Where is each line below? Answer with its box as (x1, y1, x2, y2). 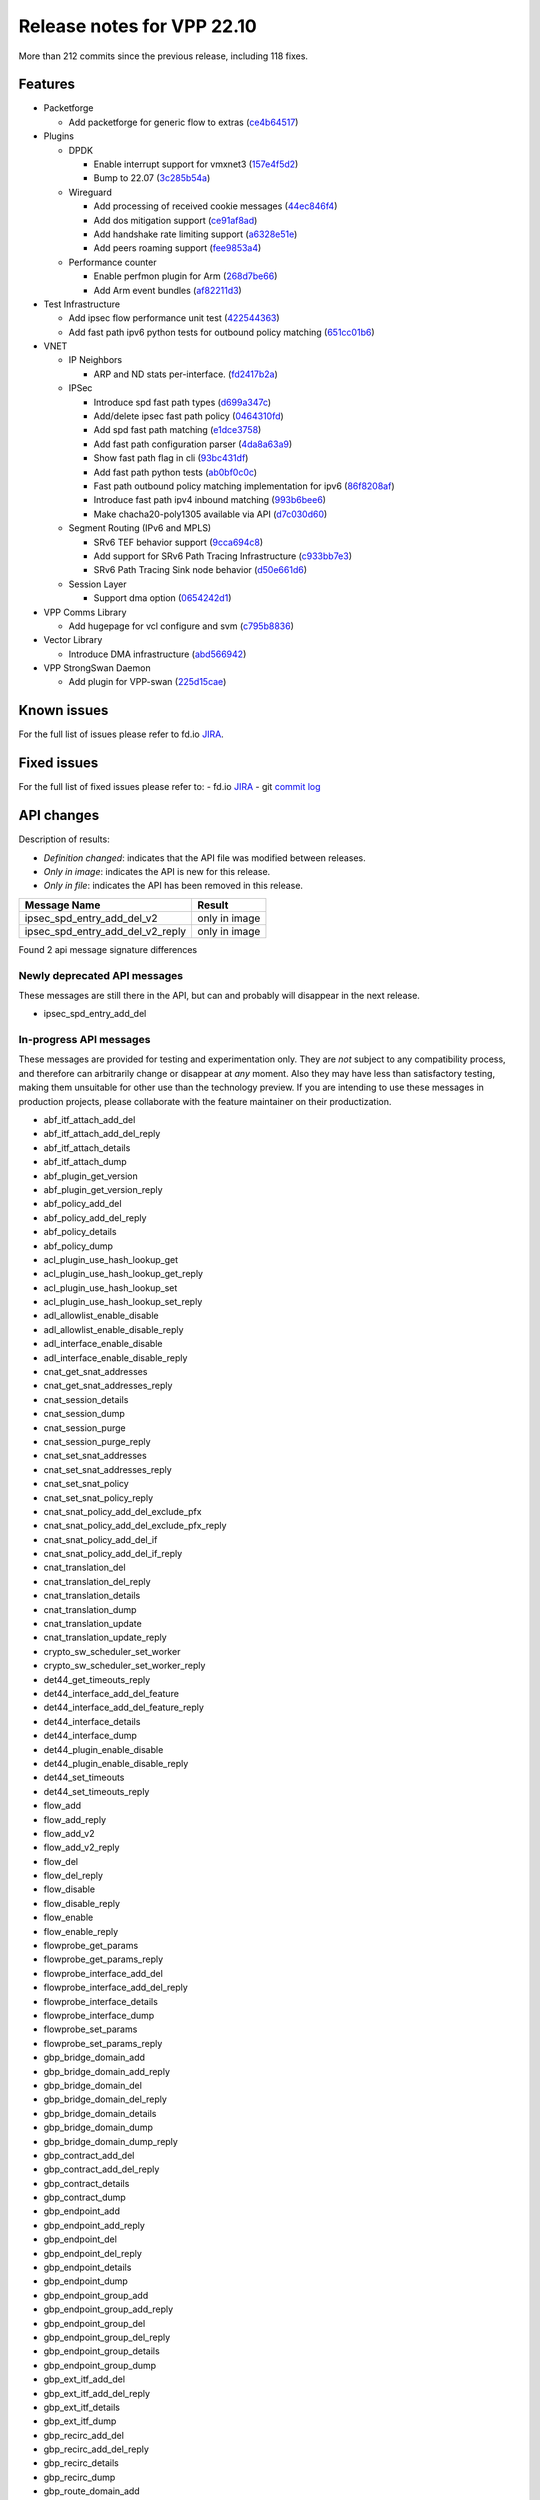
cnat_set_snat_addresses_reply (43, 1463, 172, 1475)
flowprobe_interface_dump (43, 2009, 155, 2021)
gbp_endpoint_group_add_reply (43, 2303, 174, 2315)
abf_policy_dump (43, 1240, 114, 1252)
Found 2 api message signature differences (18, 943, 198, 955)
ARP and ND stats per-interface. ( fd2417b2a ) (93, 368, 279, 380)
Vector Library (43, 634, 103, 646)
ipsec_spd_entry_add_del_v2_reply (24, 924, 187, 938)
